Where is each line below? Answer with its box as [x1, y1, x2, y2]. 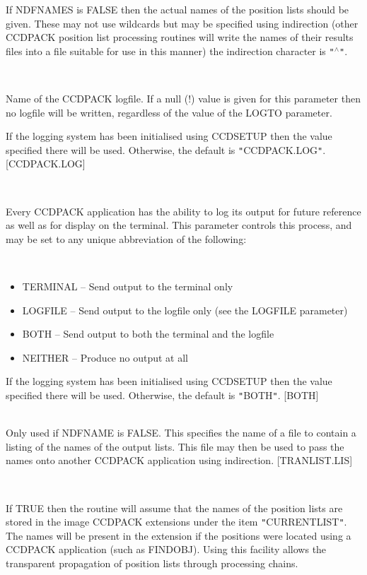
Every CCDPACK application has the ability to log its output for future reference [6, 203, 361, 218]
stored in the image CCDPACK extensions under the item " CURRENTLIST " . [6, 514, 347, 529]
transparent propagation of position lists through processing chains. [6, 556, 298, 571]
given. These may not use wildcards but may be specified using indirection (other [6, 16, 359, 30]
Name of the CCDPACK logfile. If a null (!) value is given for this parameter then [6, 91, 361, 106]
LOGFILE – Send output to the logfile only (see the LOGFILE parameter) [22, 302, 348, 317]
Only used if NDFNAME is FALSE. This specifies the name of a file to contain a [6, 425, 356, 440]
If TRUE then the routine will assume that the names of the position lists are [6, 500, 343, 515]
